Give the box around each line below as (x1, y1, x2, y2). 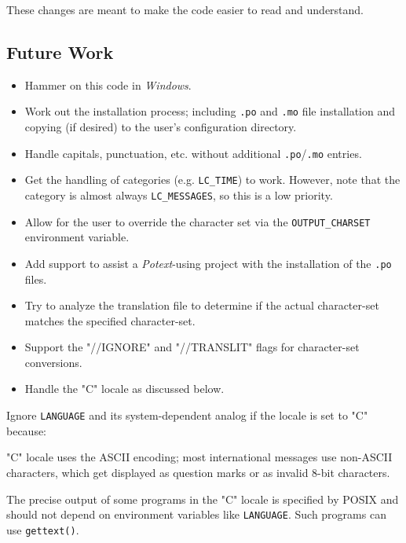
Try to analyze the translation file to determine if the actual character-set (24, 297, 379, 314)
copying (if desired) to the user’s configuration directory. (24, 119, 297, 135)
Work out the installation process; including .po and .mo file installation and (24, 103, 396, 119)
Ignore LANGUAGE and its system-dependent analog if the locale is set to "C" (6, 407, 368, 424)
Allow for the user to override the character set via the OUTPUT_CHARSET (24, 213, 371, 229)
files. (24, 270, 47, 287)
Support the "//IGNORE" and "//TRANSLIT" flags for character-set (24, 339, 360, 355)
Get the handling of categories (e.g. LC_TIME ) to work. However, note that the (24, 171, 401, 188)
